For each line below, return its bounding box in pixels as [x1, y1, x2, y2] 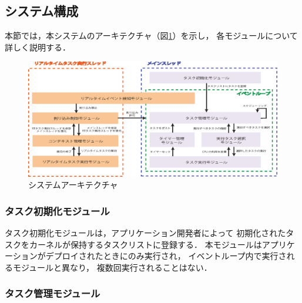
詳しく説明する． [5, 41, 71, 53]
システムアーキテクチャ [28, 179, 118, 191]
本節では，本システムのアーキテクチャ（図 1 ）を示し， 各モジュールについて [5, 29, 298, 42]
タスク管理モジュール [5, 286, 100, 301]
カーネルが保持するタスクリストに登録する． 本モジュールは [29, 238, 262, 250]
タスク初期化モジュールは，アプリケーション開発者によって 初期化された [5, 227, 286, 239]
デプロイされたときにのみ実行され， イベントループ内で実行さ [45, 250, 287, 262]
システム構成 [5, 2, 79, 20]
